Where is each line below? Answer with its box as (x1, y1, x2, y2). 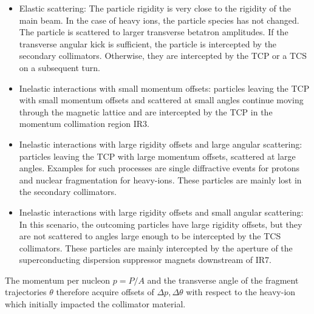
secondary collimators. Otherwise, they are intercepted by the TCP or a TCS (19, 49, 307, 62)
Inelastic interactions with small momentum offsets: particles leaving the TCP (19, 81, 310, 94)
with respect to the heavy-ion (186, 285, 296, 298)
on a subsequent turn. (19, 61, 101, 73)
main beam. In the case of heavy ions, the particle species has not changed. (19, 13, 299, 26)
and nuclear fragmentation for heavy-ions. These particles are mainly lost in (19, 173, 302, 186)
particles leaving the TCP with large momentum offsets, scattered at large (19, 149, 296, 162)
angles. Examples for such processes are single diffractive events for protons (19, 162, 299, 174)
